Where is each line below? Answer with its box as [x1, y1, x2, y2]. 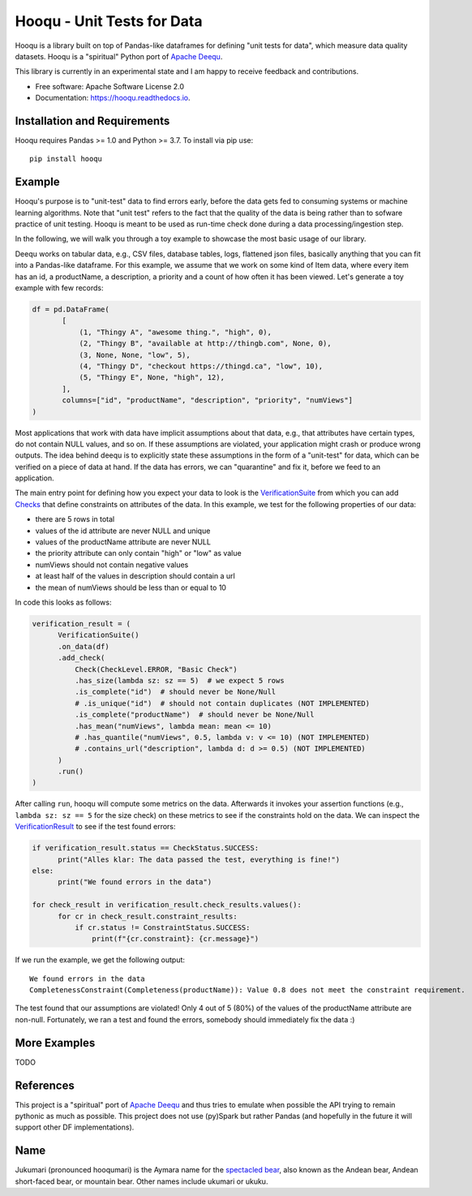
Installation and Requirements [15, 114, 170, 127]
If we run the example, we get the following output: [15, 955, 186, 965]
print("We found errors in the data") [58, 877, 212, 887]
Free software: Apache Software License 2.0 [35, 81, 185, 91]
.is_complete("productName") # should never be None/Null [74, 710, 315, 720]
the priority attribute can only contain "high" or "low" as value [35, 549, 242, 558]
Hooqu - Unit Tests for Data [15, 12, 203, 30]
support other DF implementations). [15, 1122, 135, 1132]
